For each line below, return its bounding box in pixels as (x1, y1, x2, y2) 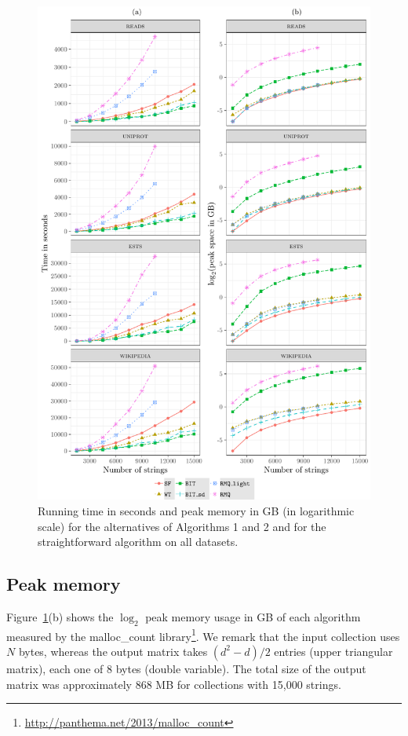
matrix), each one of (6, 660, 104, 676)
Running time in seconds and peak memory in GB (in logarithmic (38, 502, 355, 518)
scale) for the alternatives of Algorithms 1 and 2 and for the (38, 518, 326, 534)
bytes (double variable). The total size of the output (115, 660, 366, 676)
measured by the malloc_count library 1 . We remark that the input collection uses (6, 625, 400, 644)
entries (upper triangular (274, 643, 393, 659)
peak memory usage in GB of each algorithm (145, 608, 361, 624)
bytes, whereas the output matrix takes (18, 643, 208, 659)
